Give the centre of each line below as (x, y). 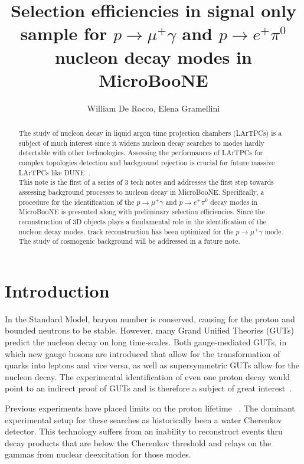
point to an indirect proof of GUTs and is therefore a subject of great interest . (148, 388)
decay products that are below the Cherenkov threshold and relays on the (138, 442)
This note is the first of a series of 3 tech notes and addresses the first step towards (146, 182)
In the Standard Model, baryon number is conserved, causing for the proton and (150, 318)
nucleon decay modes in (153, 56)
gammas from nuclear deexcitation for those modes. (98, 454)
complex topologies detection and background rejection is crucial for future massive (147, 163)
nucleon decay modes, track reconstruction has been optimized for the (126, 231)
